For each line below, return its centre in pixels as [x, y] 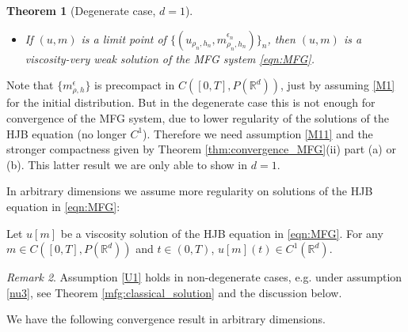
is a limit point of [124, 38]
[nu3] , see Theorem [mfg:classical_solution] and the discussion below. [174, 292]
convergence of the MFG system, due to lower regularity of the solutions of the [198, 117]
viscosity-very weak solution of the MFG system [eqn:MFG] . [170, 58]
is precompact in [135, 85]
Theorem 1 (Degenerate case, [81, 10]
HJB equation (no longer [67, 133]
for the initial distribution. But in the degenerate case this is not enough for [191, 102]
